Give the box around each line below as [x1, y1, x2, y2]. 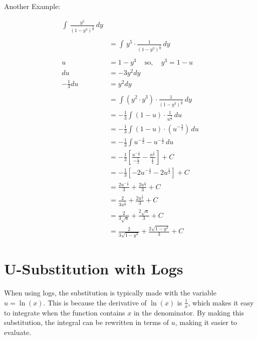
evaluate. [4, 326, 32, 337]
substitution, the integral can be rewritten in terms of [4, 317, 169, 327]
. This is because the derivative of [43, 297, 147, 307]
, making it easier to [175, 317, 237, 327]
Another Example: [4, 1, 61, 11]
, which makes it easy [188, 297, 254, 307]
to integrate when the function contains [4, 307, 125, 317]
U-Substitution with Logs [4, 258, 183, 279]
